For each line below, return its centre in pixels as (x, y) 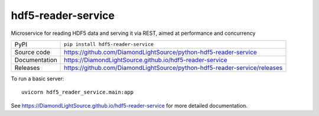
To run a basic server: (38, 78)
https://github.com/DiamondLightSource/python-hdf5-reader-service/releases (173, 67)
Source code (32, 52)
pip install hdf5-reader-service (109, 44)
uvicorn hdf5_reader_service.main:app (78, 92)
